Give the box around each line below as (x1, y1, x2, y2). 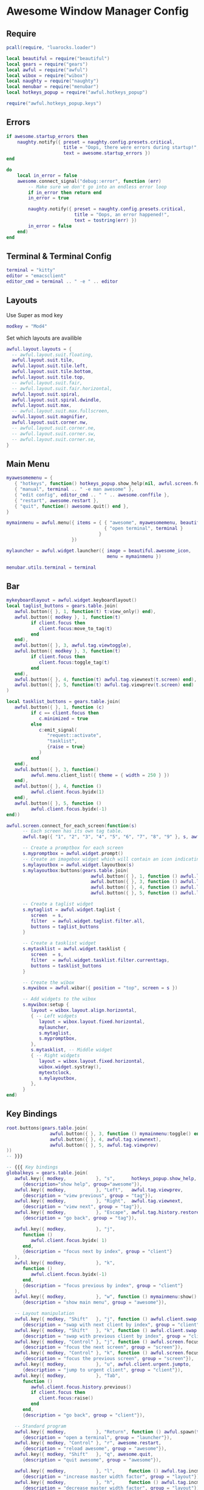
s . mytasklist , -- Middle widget (30, 1047, 113, 1053)
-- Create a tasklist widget (22, 940, 97, 946)
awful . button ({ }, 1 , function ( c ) (14, 704, 104, 710)
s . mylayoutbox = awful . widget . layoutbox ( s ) (22, 862, 135, 868)
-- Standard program (14, 1423, 67, 1429)
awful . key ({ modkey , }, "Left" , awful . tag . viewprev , (14, 1187, 183, 1193)
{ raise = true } (47, 744, 86, 750)
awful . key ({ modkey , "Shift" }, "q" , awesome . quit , (14, 1451, 154, 1458)
